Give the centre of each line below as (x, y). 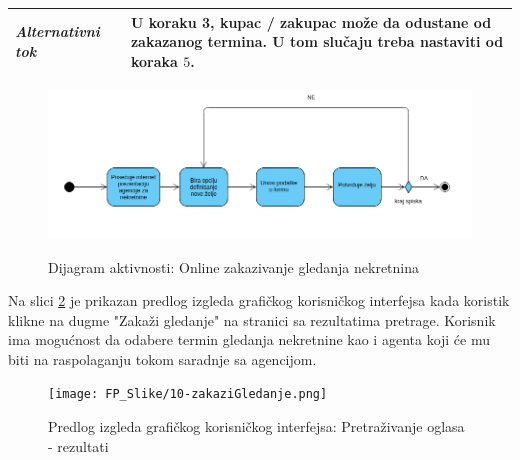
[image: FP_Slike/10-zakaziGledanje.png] (188, 394)
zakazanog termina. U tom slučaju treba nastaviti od (317, 41)
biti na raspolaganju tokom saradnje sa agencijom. (162, 358)
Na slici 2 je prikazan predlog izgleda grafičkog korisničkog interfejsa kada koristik (259, 300)
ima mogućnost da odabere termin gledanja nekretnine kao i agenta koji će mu (249, 339)
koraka (154, 60)
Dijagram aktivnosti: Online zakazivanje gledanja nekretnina (234, 266)
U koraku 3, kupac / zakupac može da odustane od (311, 21)
